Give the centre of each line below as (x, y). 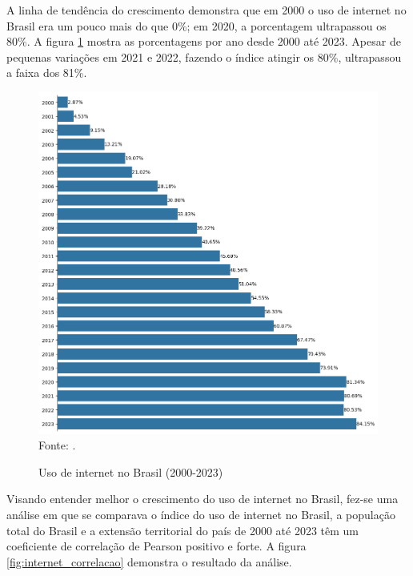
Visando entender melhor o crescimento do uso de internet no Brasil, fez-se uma (202, 499)
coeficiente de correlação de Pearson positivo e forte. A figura (156, 546)
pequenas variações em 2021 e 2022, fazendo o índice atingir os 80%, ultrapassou (204, 56)
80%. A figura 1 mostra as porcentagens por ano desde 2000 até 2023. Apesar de (204, 41)
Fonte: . (57, 445)
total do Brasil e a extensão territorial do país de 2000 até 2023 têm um (182, 530)
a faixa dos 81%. (47, 73)
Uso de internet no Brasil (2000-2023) (131, 471)
